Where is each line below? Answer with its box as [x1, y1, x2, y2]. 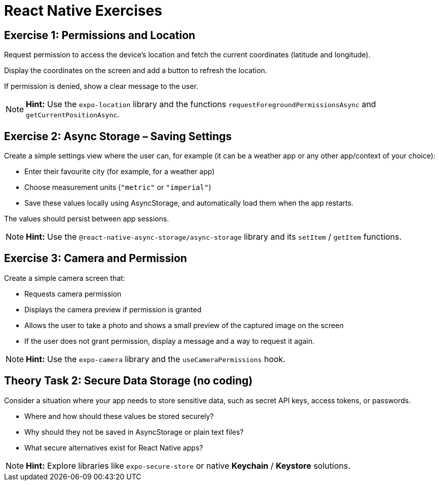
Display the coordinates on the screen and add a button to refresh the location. [4, 66, 267, 75]
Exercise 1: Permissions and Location [4, 28, 196, 42]
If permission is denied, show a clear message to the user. [4, 82, 198, 91]
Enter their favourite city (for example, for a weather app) [24, 167, 215, 176]
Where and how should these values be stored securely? [24, 411, 214, 421]
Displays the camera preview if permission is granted [24, 305, 202, 314]
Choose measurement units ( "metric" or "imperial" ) [24, 183, 211, 192]
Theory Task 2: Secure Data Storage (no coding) [4, 374, 253, 387]
